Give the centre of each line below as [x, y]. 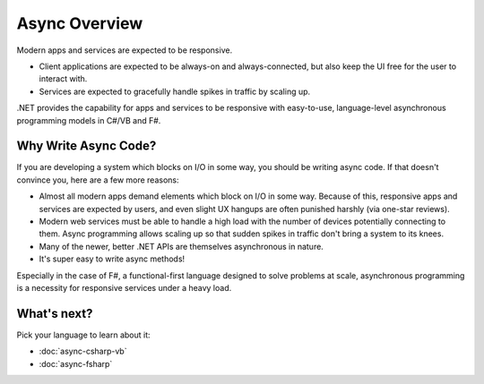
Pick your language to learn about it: [84, 335]
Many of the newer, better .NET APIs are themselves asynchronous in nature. [181, 246]
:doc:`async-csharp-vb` [83, 351]
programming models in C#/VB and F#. [89, 120]
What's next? [55, 313]
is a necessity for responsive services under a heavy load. [124, 287]
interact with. [63, 79]
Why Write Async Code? [86, 146]
